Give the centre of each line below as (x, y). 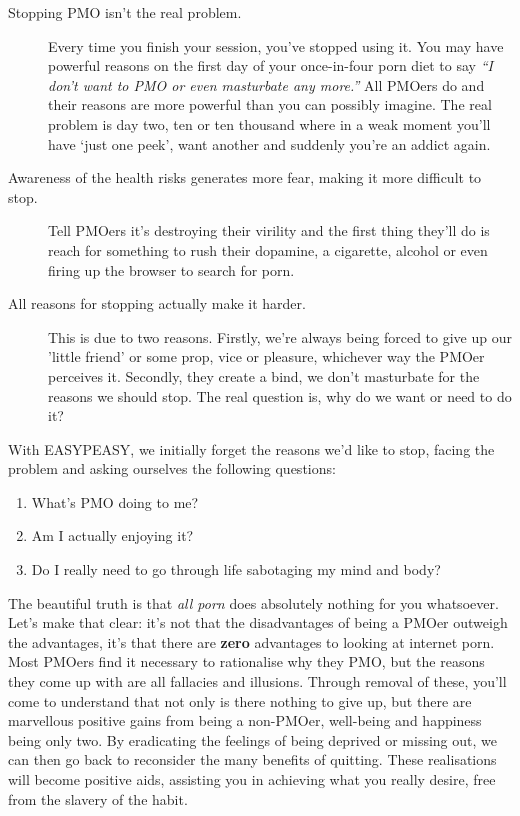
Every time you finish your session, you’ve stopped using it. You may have (276, 45)
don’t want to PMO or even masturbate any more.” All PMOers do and (266, 84)
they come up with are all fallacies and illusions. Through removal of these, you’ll (257, 681)
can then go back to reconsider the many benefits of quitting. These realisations (252, 759)
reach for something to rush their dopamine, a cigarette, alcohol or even (268, 249)
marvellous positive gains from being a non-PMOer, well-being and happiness (245, 720)
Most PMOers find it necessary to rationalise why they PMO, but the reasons (246, 661)
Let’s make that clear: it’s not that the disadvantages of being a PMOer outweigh (258, 622)
